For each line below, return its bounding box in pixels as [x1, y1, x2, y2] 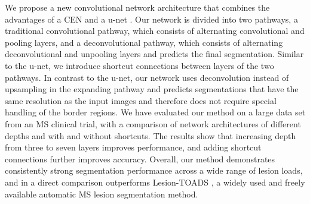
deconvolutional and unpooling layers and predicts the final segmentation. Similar [5, 48, 304, 60]
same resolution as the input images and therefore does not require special [5, 94, 277, 106]
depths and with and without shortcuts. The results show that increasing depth [5, 129, 296, 142]
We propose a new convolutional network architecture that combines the [5, 1, 270, 13]
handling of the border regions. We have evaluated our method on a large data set [5, 106, 306, 118]
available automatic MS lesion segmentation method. [5, 187, 198, 200]
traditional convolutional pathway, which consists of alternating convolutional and [5, 24, 305, 37]
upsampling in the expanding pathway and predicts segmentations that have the [5, 83, 299, 95]
